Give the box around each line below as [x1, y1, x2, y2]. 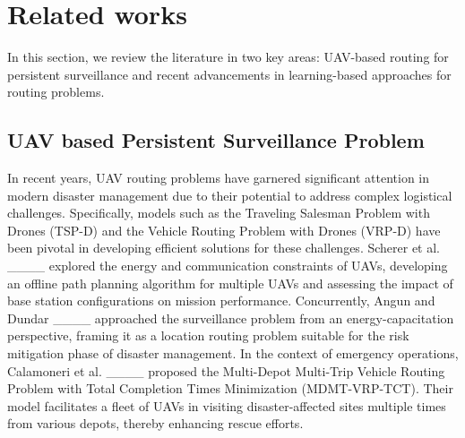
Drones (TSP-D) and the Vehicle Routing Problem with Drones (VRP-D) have [7, 220, 441, 239]
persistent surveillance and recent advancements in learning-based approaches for [7, 64, 452, 83]
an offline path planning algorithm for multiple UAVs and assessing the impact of [7, 273, 453, 292]
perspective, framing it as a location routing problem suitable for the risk [7, 326, 409, 345]
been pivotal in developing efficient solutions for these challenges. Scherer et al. [7, 238, 441, 257]
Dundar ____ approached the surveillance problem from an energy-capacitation [7, 308, 454, 327]
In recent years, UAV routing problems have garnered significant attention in [7, 168, 430, 187]
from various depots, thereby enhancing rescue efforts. [7, 414, 304, 433]
